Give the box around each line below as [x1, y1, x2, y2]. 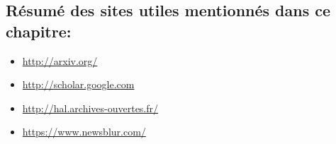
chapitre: [6, 20, 72, 42]
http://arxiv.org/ [22, 53, 98, 68]
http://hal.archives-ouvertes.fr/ [22, 100, 159, 115]
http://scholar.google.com [22, 77, 135, 92]
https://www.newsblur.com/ [22, 124, 146, 139]
